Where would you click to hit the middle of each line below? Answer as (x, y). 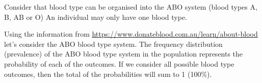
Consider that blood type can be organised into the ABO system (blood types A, (131, 7)
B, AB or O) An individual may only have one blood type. (96, 17)
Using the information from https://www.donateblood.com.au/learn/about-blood (131, 34)
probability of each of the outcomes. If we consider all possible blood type (119, 63)
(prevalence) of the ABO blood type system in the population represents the (124, 54)
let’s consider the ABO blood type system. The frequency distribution (113, 44)
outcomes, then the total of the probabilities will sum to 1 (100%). (108, 74)
